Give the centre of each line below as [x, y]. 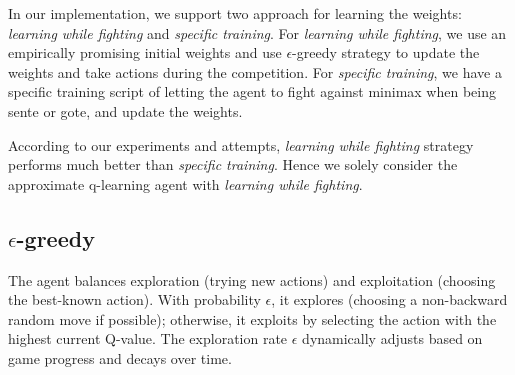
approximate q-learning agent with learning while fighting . [185, 183]
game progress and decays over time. [120, 357]
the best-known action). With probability [134, 299]
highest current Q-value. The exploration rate [148, 338]
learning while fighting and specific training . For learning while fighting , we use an [257, 32]
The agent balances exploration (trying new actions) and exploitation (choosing [252, 279]
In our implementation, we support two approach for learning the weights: [235, 13]
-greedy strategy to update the [386, 52]
